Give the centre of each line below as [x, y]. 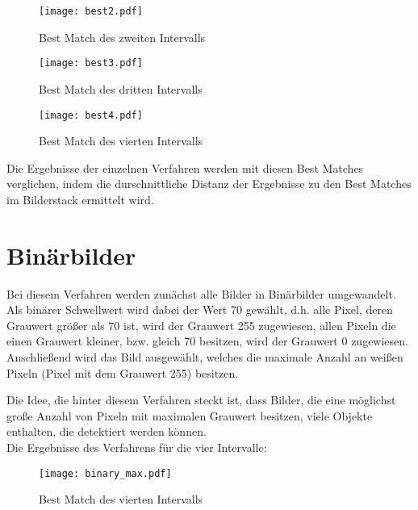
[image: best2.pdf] [91, 11]
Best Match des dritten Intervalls [121, 88]
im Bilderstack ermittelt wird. [80, 199]
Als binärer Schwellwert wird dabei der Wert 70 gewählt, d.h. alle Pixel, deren [200, 309]
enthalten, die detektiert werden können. [107, 431]
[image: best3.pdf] [91, 63]
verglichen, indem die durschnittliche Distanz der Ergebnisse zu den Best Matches [209, 184]
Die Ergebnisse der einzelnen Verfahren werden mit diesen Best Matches [185, 167]
